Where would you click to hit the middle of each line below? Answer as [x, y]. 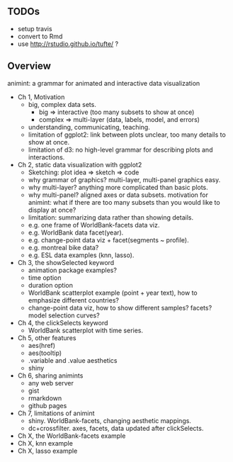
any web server [51, 383]
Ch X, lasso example [47, 451]
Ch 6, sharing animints [50, 376]
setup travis [35, 28]
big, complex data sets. [62, 104]
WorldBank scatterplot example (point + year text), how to [113, 293]
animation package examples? [72, 270]
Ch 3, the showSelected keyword [66, 262]
